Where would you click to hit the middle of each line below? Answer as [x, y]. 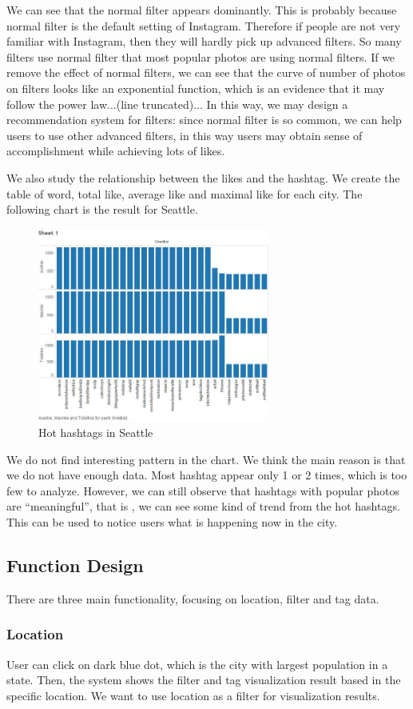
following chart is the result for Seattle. [102, 209]
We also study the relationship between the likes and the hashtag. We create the [203, 177]
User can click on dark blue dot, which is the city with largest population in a [197, 664]
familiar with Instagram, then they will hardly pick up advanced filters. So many [204, 41]
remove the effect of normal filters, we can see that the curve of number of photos [206, 72]
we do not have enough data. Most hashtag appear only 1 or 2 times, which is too [207, 475]
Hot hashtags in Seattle [96, 432]
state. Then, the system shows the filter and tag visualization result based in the [204, 680]
